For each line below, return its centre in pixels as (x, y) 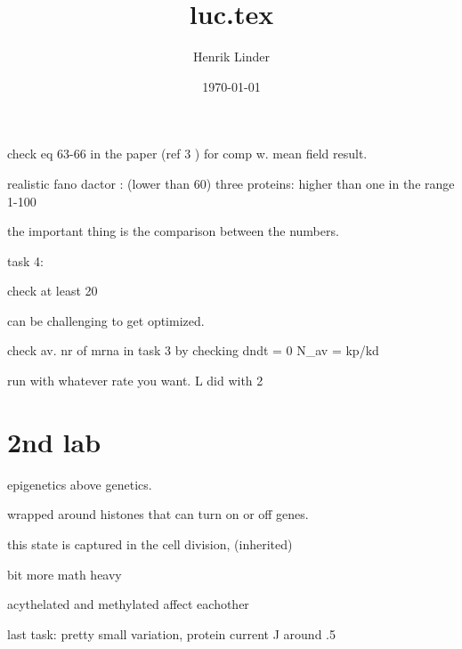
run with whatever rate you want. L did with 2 (135, 381)
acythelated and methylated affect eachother (128, 604)
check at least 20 (53, 291)
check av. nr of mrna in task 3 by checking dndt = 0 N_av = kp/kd (193, 350)
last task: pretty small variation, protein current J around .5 (171, 633)
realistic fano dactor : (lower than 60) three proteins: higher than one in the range (231, 183)
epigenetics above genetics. (80, 484)
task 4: (25, 260)
